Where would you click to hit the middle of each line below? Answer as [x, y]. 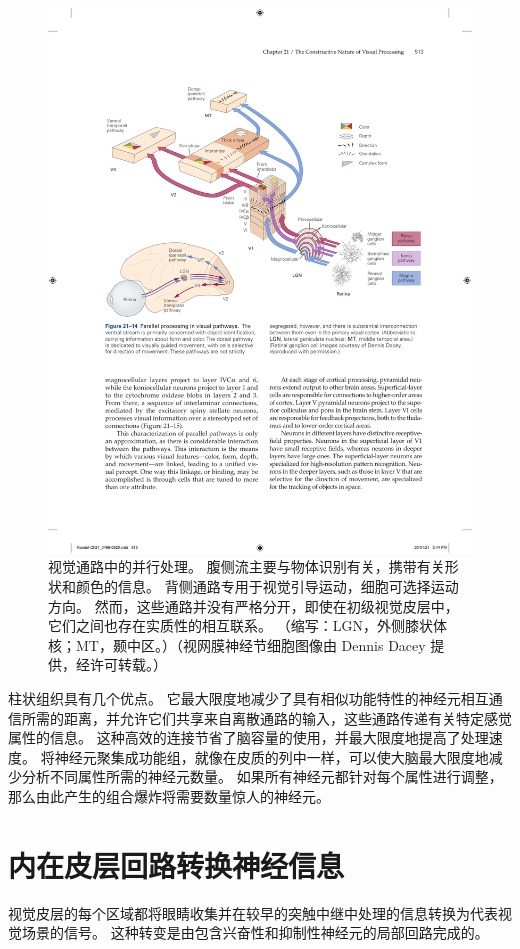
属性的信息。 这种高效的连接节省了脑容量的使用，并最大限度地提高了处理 [248, 737]
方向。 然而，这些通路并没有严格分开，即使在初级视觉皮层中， [253, 605]
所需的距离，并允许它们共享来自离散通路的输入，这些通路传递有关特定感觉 [266, 717]
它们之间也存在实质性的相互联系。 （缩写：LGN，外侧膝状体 [247, 625]
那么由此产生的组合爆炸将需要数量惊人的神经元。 [169, 795]
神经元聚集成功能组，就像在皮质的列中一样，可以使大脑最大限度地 [271, 756]
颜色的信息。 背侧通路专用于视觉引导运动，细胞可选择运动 [267, 585]
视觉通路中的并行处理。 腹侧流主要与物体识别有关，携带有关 [246, 566]
